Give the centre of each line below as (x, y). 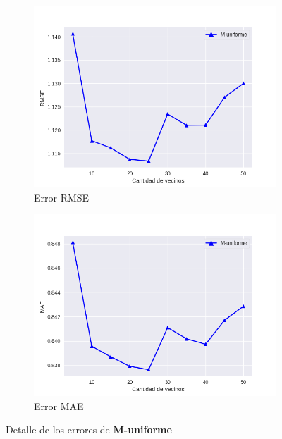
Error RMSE (62, 197)
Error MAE (59, 406)
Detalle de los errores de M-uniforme (89, 429)
